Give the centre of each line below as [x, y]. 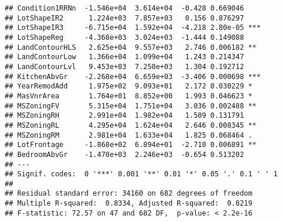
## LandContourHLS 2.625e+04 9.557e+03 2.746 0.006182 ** [131, 47]
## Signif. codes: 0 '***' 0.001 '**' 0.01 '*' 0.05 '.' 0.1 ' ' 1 [141, 174]
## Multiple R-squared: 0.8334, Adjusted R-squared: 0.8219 [129, 204]
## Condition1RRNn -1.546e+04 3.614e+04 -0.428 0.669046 [125, 8]
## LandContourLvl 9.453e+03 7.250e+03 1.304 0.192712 [125, 66]
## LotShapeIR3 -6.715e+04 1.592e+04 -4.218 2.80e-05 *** [133, 28]
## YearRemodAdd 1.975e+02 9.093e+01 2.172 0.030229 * [129, 86]
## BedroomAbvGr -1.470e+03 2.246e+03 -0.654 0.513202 [125, 154]
